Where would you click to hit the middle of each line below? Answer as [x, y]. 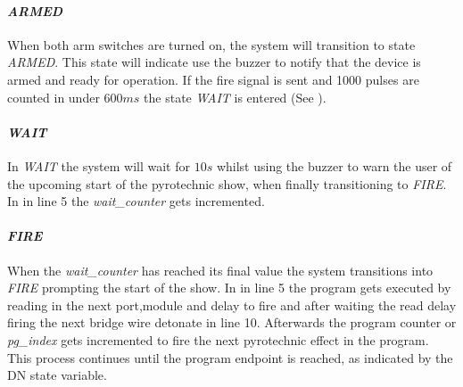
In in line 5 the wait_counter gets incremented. [136, 201]
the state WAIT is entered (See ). [235, 97]
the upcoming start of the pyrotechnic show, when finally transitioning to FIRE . [227, 183]
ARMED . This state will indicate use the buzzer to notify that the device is [214, 62]
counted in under [54, 97]
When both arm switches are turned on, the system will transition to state [211, 44]
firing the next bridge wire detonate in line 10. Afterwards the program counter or [232, 322]
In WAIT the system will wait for [99, 165]
